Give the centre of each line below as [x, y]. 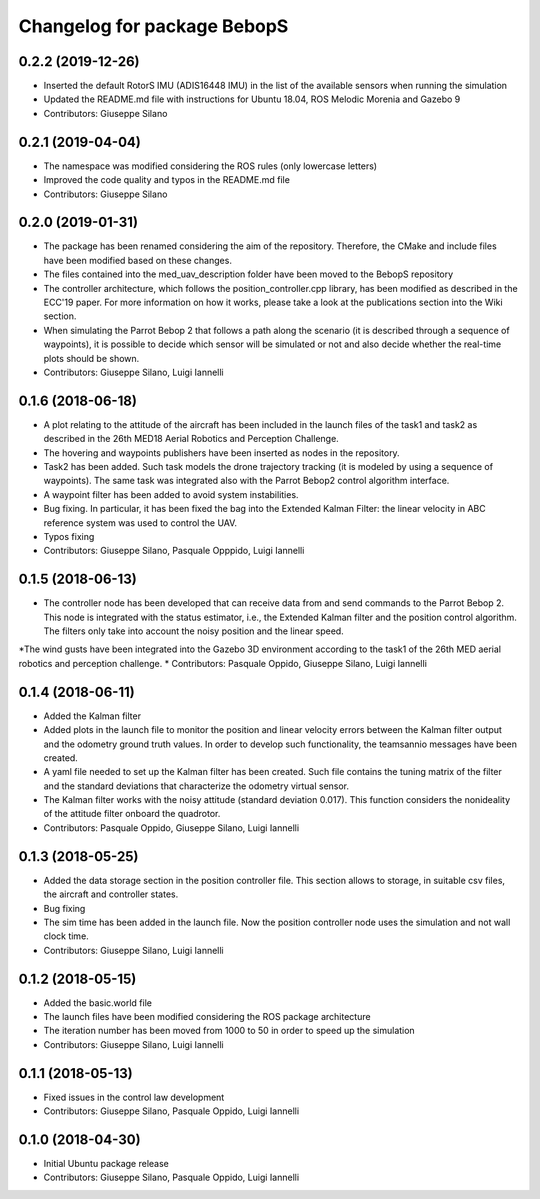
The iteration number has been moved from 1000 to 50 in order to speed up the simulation [229, 1031]
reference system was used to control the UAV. [140, 522]
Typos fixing [69, 536]
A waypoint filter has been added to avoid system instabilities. [171, 494]
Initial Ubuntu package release [106, 1164]
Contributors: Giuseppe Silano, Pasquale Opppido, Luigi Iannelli [174, 551]
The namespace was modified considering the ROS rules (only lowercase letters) [210, 166]
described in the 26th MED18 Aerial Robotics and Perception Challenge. [191, 439]
